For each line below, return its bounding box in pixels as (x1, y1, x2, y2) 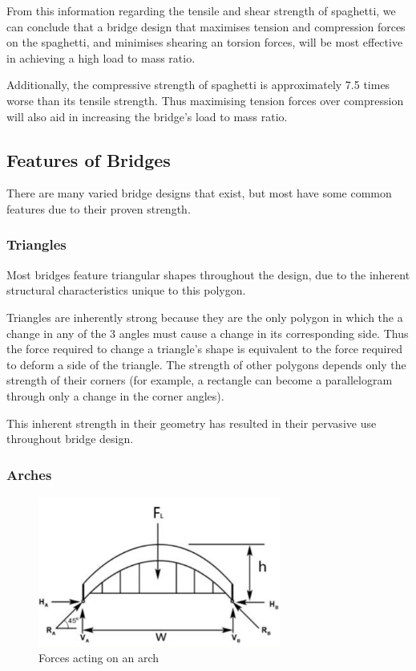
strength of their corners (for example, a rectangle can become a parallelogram (6, 372, 393, 388)
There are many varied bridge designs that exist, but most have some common (6, 185, 392, 201)
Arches (6, 464, 52, 484)
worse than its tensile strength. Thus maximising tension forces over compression (6, 91, 404, 108)
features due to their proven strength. (6, 200, 191, 217)
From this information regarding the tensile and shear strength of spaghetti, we (6, 2, 396, 18)
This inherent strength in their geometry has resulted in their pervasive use (6, 414, 377, 431)
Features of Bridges (6, 147, 171, 172)
